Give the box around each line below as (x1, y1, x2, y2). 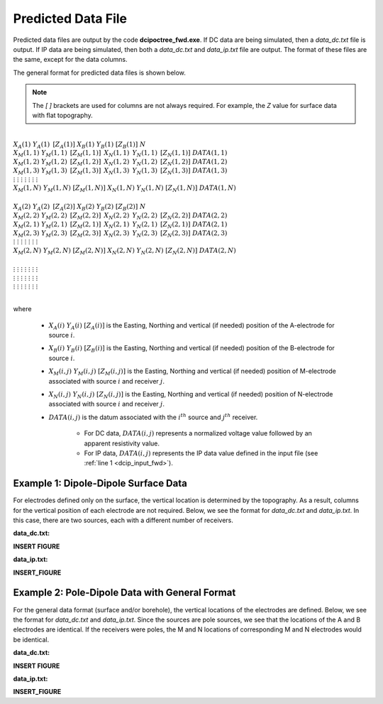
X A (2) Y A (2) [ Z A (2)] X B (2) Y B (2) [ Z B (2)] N (13, 202, 146, 212)
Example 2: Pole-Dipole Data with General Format (13, 587, 236, 599)
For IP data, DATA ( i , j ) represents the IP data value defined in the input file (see (84, 449, 318, 457)
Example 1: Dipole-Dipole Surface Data (13, 477, 187, 489)
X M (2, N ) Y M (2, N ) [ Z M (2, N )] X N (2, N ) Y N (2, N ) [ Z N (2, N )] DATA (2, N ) (13, 247, 237, 256)
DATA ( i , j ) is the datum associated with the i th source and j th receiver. (48, 412, 258, 421)
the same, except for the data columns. (13, 55, 128, 64)
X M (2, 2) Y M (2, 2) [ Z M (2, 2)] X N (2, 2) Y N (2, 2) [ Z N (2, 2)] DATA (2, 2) (13, 212, 228, 221)
